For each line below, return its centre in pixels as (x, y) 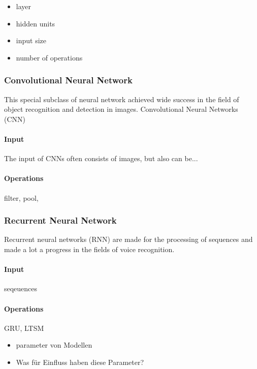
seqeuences (21, 288)
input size (31, 40)
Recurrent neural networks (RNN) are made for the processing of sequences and (128, 239)
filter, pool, (21, 197)
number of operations (49, 57)
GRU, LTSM (24, 328)
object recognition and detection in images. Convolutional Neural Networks (121, 109)
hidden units (36, 23)
